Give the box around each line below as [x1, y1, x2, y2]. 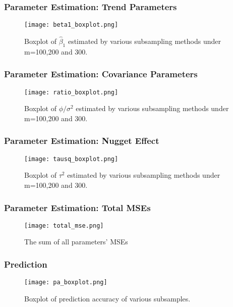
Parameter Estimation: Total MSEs [4, 201, 151, 214]
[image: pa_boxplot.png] [24, 279, 107, 286]
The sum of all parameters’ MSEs [24, 236, 128, 247]
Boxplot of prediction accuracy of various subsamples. [24, 293, 191, 303]
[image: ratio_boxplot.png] [24, 88, 119, 96]
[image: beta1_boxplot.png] [24, 21, 119, 29]
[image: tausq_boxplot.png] [24, 155, 119, 163]
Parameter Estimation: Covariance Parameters [4, 68, 198, 80]
